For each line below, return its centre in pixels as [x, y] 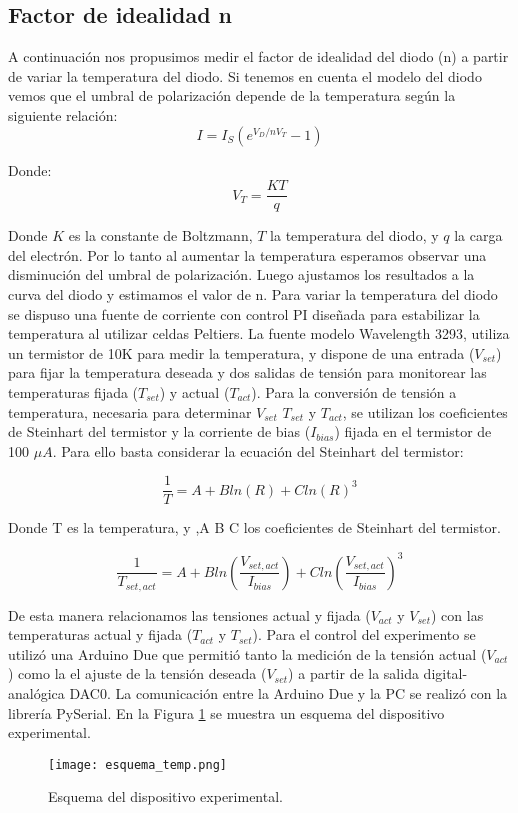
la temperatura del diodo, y [354, 235]
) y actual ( [194, 391]
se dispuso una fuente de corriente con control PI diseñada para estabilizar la [244, 313]
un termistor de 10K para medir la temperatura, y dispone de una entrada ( [241, 352]
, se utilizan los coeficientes [425, 411]
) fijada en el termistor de [413, 431]
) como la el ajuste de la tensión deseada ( [137, 673]
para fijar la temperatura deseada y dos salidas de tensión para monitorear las [247, 372]
